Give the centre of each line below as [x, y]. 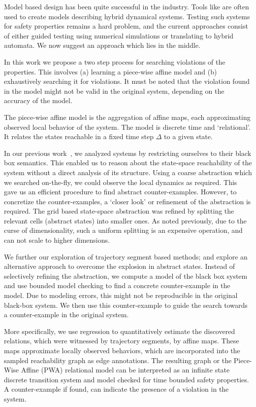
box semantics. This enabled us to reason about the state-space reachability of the [128, 163]
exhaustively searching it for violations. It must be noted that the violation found [127, 81]
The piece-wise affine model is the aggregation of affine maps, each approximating [127, 117]
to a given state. [188, 136]
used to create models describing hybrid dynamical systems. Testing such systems [127, 16]
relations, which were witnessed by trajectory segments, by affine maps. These [122, 341]
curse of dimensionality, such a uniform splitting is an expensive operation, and [123, 230]
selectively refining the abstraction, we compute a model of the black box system [126, 276]
